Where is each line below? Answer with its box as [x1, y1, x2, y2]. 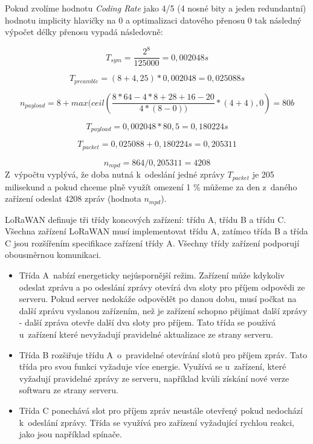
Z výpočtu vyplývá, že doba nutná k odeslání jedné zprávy [5, 168, 225, 181]
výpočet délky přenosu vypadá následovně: [5, 25, 163, 38]
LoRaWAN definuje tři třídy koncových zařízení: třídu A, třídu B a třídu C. [5, 213, 286, 225]
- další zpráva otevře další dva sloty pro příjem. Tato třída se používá [19, 316, 276, 329]
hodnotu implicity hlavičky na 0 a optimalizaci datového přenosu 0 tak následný [5, 13, 302, 26]
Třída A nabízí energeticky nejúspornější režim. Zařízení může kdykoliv [19, 269, 285, 282]
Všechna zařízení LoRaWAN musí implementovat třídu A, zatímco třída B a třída [5, 225, 308, 237]
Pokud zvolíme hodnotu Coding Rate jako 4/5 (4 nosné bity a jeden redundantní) [5, 2, 306, 14]
